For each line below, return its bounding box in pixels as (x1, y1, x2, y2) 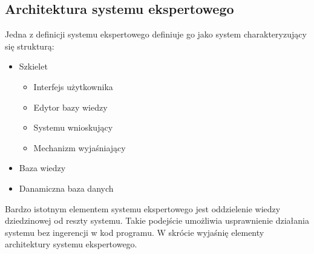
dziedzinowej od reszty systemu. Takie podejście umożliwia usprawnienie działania (5, 214, 309, 227)
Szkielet (19, 60, 48, 73)
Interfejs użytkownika (33, 80, 113, 93)
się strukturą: (5, 39, 54, 52)
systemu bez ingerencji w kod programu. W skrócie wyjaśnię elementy (5, 226, 264, 238)
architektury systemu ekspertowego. (5, 238, 137, 250)
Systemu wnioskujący (33, 121, 113, 134)
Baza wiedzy (19, 161, 66, 174)
